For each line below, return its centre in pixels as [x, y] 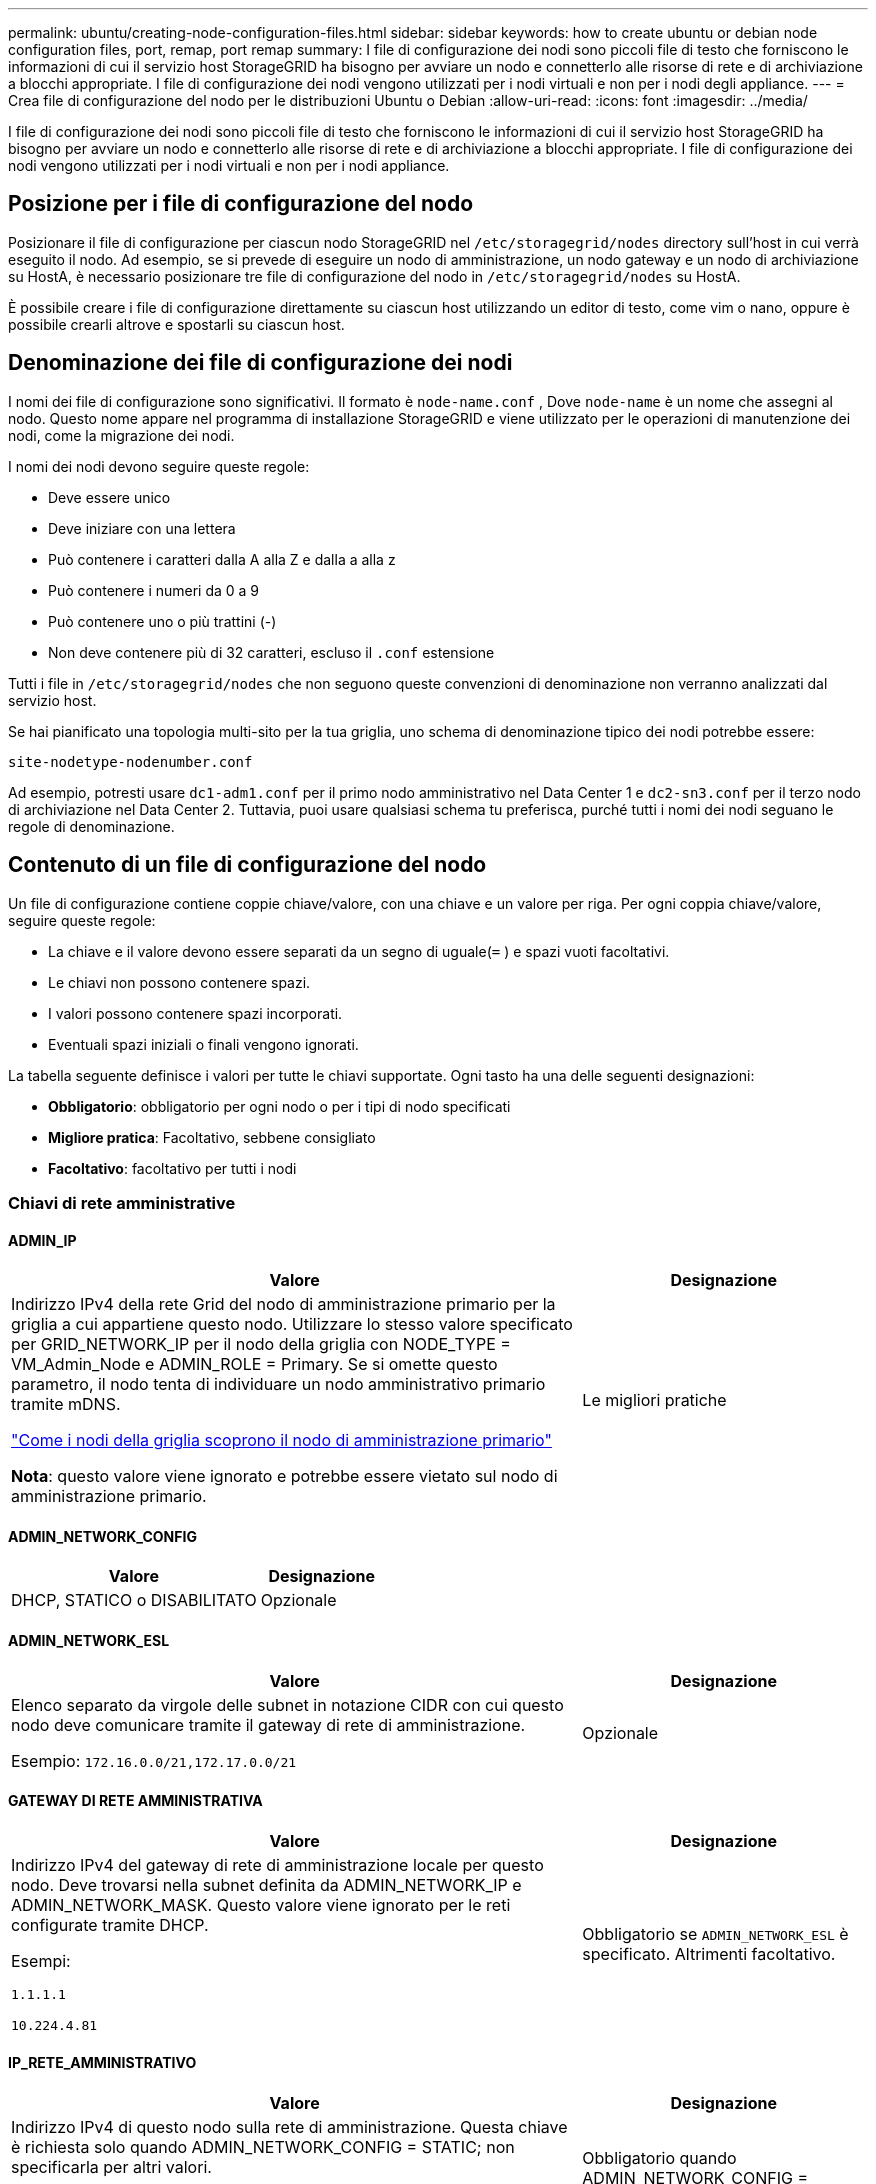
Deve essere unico [109, 497]
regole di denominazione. [91, 826]
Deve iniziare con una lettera [142, 528]
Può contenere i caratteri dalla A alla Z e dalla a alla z [222, 559]
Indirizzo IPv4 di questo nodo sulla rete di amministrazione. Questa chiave [289, 2127]
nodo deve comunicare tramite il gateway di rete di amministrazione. [268, 1724]
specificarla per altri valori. [111, 2167]
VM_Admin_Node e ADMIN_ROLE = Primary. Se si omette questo [254, 1364]
